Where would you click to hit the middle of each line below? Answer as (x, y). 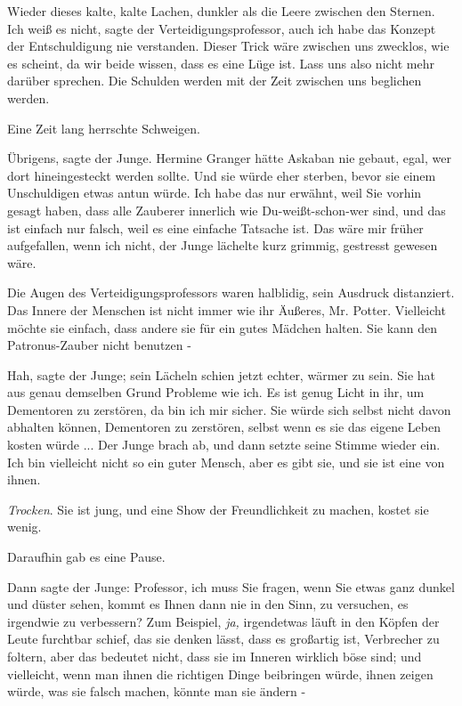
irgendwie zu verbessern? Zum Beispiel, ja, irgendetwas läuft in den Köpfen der (223, 621)
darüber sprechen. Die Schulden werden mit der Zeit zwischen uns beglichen (215, 81)
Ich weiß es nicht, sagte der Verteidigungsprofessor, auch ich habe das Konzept (222, 28)
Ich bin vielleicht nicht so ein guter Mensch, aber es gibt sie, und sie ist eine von (226, 462)
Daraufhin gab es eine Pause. (86, 557)
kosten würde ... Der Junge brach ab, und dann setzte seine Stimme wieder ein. (224, 445)
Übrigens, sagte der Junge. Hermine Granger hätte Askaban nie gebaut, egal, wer (229, 158)
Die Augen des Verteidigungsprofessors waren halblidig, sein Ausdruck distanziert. (231, 292)
